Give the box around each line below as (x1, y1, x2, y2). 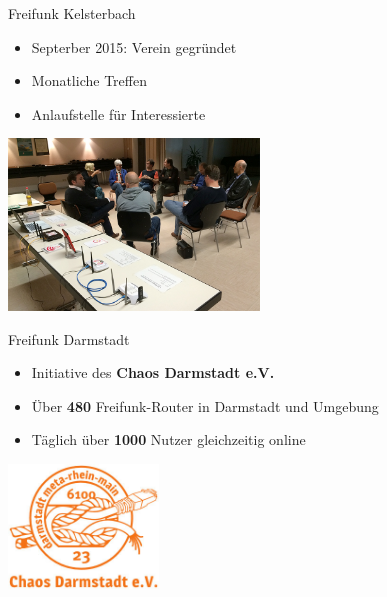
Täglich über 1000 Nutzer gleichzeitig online (31, 429, 306, 450)
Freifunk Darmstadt (8, 328, 130, 349)
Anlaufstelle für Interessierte (31, 103, 206, 124)
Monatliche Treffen (31, 70, 147, 91)
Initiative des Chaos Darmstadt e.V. (31, 362, 275, 383)
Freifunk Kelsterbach (8, 3, 136, 23)
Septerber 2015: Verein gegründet (31, 36, 237, 57)
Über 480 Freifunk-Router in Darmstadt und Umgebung (31, 395, 379, 416)
